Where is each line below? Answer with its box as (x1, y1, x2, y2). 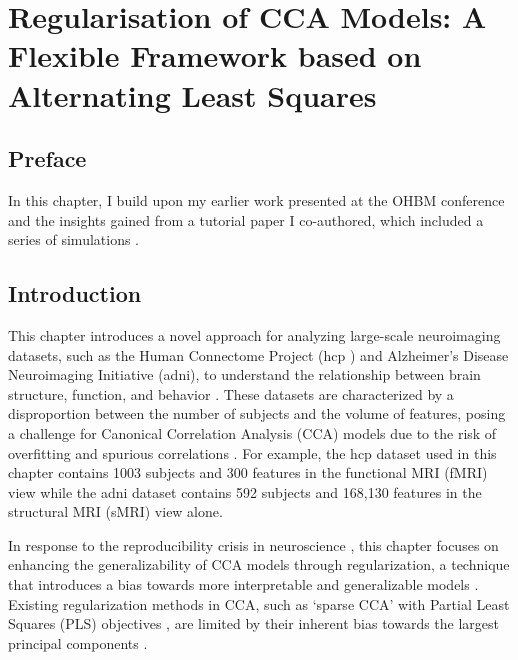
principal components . (8, 632, 148, 653)
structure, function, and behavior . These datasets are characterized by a (8, 383, 454, 404)
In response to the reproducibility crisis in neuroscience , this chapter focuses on (8, 534, 499, 555)
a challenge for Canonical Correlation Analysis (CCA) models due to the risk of (8, 422, 497, 443)
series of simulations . (8, 229, 140, 250)
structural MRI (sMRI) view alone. (8, 501, 223, 522)
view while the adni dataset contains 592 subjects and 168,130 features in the (8, 481, 482, 502)
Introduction (8, 278, 142, 309)
